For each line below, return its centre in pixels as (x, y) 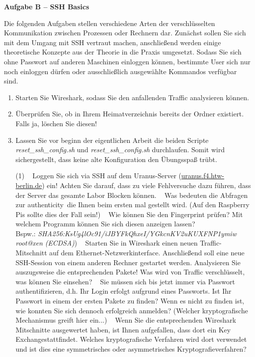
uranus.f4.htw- (203, 176)
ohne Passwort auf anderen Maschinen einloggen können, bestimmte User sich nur (127, 61)
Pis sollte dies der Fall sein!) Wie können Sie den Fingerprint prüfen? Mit (129, 214)
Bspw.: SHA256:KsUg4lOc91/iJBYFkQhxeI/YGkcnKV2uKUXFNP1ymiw (126, 233)
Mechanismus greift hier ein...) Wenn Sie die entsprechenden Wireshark (126, 320)
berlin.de (29, 185)
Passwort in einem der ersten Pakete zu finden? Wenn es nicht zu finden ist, (130, 301)
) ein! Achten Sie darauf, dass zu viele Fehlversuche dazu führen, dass (146, 185)
